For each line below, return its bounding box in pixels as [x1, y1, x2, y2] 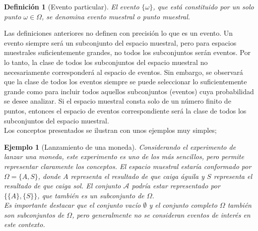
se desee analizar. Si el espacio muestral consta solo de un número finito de [4, 96, 231, 106]
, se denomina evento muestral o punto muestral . [41, 11, 191, 21]
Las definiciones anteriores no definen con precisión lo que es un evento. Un [4, 28, 233, 38]
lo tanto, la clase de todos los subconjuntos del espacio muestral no [4, 57, 208, 67]
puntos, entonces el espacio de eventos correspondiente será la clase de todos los [4, 105, 247, 115]
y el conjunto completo [149, 200, 217, 210]
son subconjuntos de [4, 209, 64, 220]
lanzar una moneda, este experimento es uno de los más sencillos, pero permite [4, 151, 244, 162]
